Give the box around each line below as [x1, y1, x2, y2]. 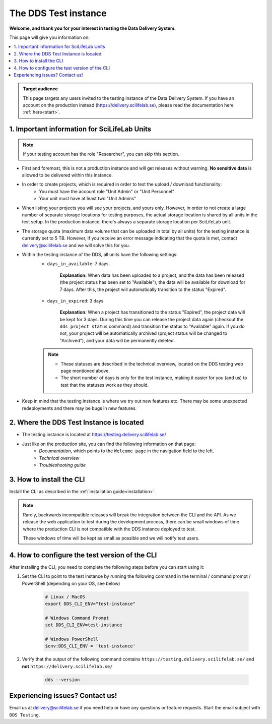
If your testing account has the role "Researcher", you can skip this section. [23, 151, 180, 157]
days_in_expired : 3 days [47, 297, 104, 304]
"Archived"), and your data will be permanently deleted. [59, 337, 175, 343]
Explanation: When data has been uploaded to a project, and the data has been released [59, 272, 244, 278]
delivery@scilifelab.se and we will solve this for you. [22, 242, 130, 248]
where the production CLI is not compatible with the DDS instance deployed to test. [23, 526, 196, 532]
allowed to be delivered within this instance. [22, 172, 113, 178]
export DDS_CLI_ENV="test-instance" [45, 600, 136, 607]
